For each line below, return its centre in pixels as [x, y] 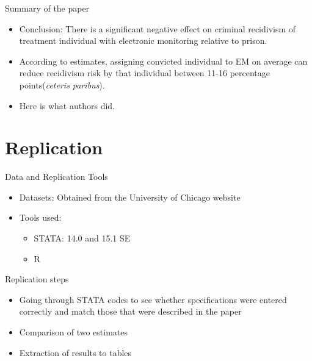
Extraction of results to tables [75, 352]
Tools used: [40, 217]
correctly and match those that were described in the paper [130, 311]
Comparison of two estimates [73, 332]
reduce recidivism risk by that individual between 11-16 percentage [144, 73]
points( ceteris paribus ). [62, 84]
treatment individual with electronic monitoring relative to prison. [143, 41]
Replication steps [37, 279]
